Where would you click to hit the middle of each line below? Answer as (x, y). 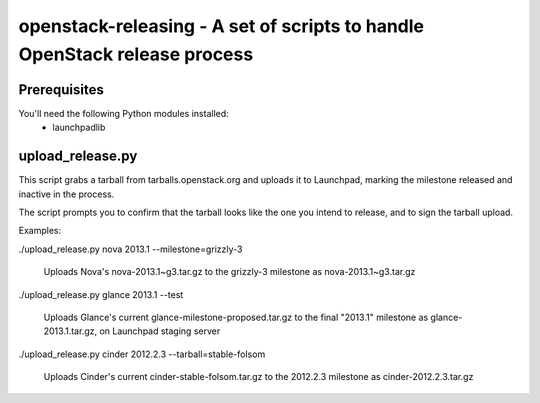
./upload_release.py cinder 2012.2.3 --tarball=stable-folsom (142, 354)
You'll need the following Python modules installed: (123, 113)
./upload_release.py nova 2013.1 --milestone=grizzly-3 (130, 249)
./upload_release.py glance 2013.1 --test (101, 294)
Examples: (40, 231)
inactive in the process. (66, 194)
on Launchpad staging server (160, 331)
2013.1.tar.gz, (70, 331)
